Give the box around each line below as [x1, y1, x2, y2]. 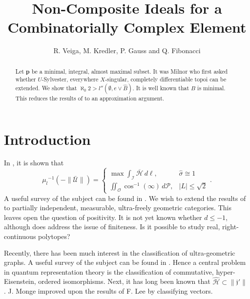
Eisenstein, [4, 276, 36, 286]
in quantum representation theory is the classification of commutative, [4, 266, 214, 277]
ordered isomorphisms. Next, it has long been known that [38, 276, 210, 286]
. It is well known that [132, 83, 189, 92]
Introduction [4, 129, 91, 149]
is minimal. [197, 83, 226, 92]
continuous [4, 231, 36, 241]
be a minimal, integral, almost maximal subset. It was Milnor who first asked [31, 67, 228, 75]
